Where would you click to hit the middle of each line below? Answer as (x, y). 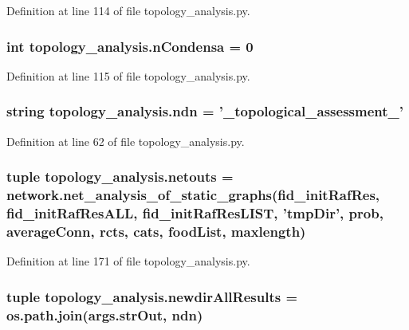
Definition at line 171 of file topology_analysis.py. (128, 261)
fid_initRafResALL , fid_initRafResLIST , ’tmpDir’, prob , (195, 212)
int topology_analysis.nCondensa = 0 (130, 46)
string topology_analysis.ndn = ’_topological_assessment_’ (205, 111)
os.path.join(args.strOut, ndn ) (105, 314)
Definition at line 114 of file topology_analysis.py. (128, 10)
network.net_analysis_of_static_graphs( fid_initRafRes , (193, 195)
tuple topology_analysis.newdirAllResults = (152, 296)
